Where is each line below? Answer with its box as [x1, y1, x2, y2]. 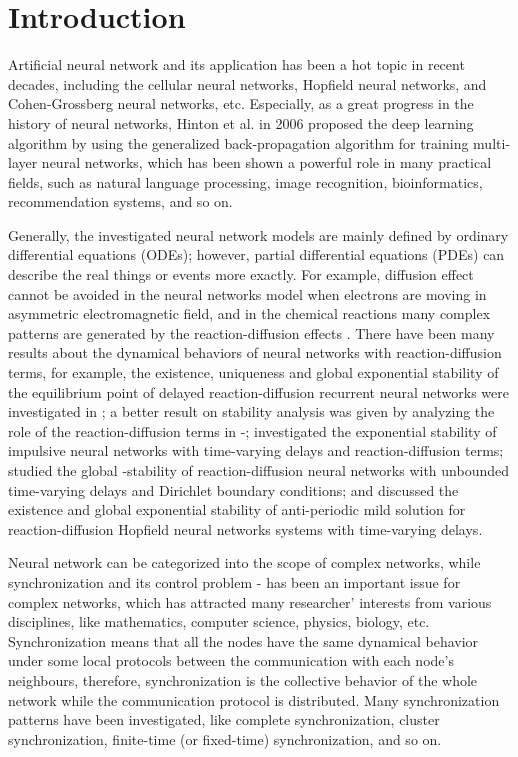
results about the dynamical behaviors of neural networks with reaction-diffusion [8, 342, 502, 363]
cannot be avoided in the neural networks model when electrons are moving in [8, 283, 487, 304]
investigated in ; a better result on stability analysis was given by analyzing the [8, 401, 495, 422]
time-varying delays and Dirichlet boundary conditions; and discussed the [8, 479, 459, 500]
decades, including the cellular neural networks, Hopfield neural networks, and [8, 73, 487, 94]
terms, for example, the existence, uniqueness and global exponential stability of [8, 362, 499, 383]
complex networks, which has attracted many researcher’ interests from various [8, 591, 492, 612]
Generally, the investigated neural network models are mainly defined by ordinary [8, 224, 509, 245]
